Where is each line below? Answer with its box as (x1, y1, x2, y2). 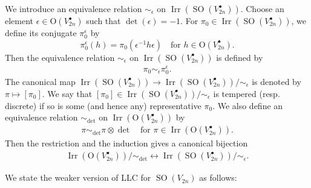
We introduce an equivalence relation (5, 2, 142, 14)
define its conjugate (5, 27, 77, 39)
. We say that (42, 87, 93, 99)
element (5, 14, 34, 27)
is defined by (216, 51, 263, 63)
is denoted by (252, 75, 301, 87)
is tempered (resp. (213, 87, 280, 99)
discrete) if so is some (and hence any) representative (5, 99, 201, 111)
